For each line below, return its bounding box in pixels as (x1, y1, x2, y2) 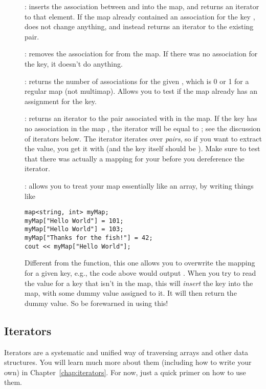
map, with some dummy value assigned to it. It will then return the (25, 288, 237, 298)
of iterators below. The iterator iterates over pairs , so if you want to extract (25, 133, 262, 144)
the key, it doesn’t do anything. (25, 58, 123, 69)
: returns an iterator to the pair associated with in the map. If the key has (25, 113, 257, 124)
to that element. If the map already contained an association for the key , (25, 11, 255, 22)
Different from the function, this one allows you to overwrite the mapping (25, 257, 255, 268)
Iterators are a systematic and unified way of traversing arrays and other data (4, 346, 249, 357)
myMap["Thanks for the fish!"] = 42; (25, 234, 153, 242)
